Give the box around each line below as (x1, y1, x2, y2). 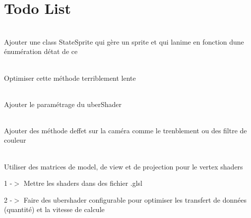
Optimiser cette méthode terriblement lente (4, 72, 136, 83)
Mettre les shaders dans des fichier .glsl (23, 178, 142, 188)
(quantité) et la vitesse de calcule (4, 204, 105, 215)
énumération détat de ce (4, 46, 78, 56)
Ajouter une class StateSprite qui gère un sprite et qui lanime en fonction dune (4, 36, 244, 47)
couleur (4, 135, 26, 145)
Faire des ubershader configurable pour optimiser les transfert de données (23, 194, 247, 205)
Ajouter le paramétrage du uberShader (4, 99, 122, 109)
